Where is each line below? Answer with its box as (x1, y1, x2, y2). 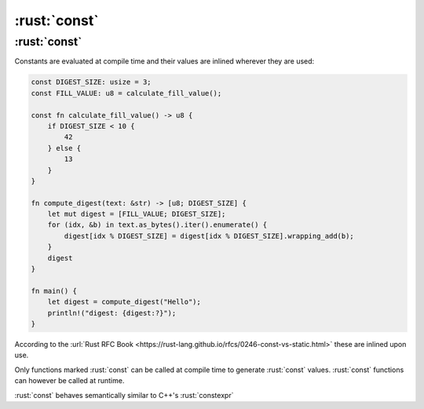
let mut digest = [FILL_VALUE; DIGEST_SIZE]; (47, 210, 226, 219)
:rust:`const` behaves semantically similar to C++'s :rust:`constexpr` (14, 390, 234, 400)
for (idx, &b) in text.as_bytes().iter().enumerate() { (47, 221, 268, 229)
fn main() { (31, 287, 78, 295)
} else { (47, 144, 82, 152)
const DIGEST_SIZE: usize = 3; (31, 78, 152, 86)
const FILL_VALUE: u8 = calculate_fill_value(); (31, 89, 222, 97)
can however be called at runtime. (14, 376, 125, 385)
